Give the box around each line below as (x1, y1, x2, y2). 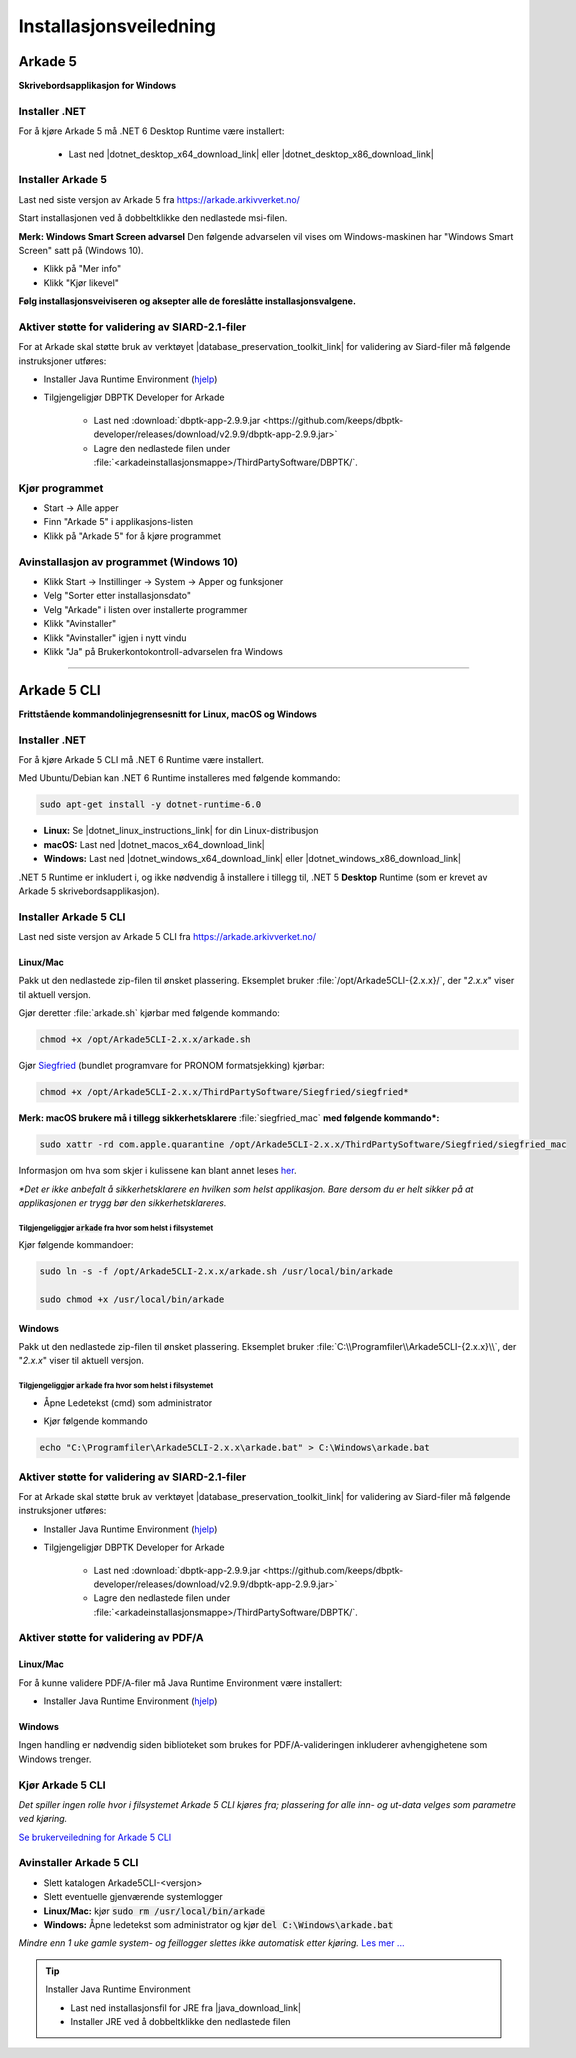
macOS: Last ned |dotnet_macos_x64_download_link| (43, 838, 265, 850)
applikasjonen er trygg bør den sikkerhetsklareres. (18, 1196, 227, 1209)
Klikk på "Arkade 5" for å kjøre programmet (43, 530, 222, 542)
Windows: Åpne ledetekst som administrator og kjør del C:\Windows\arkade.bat (43, 1919, 394, 1931)
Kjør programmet (18, 481, 104, 495)
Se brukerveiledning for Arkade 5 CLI (18, 1831, 172, 1843)
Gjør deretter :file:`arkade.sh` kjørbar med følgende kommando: (18, 1007, 280, 1019)
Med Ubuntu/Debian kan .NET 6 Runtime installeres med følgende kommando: (18, 772, 341, 784)
